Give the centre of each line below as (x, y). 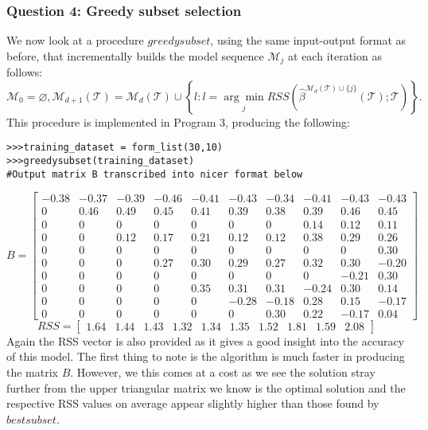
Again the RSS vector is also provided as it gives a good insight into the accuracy (206, 340)
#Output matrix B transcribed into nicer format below (155, 174)
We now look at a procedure (75, 40)
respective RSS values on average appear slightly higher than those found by (193, 403)
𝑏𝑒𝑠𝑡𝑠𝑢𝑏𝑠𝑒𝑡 (31, 420)
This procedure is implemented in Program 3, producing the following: (178, 121)
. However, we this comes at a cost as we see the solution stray (223, 371)
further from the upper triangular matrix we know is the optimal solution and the (206, 387)
